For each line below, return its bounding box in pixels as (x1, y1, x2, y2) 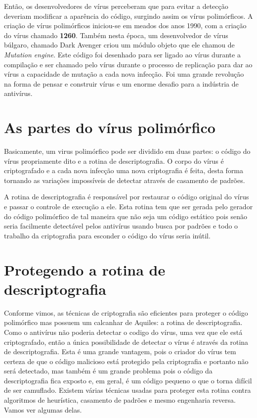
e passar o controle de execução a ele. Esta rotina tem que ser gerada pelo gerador (4, 201, 253, 212)
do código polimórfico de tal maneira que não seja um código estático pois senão (4, 211, 247, 221)
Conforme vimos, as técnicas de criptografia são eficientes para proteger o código (4, 307, 248, 318)
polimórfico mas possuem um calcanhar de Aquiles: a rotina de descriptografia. (4, 317, 243, 327)
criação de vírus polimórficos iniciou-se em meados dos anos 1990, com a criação (4, 20, 247, 31)
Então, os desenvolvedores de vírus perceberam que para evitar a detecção (4, 1, 228, 11)
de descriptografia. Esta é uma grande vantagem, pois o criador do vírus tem (4, 346, 236, 357)
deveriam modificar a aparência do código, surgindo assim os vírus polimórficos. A (4, 10, 253, 21)
